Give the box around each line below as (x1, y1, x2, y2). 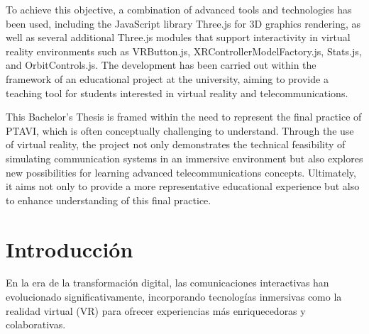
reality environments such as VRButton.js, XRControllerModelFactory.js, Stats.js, (6, 43, 362, 58)
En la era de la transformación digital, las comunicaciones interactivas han (6, 275, 329, 290)
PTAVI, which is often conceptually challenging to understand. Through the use (6, 123, 354, 138)
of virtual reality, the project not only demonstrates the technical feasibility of (6, 137, 346, 152)
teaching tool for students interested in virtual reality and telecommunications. (6, 85, 348, 100)
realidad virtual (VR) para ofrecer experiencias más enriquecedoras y (6, 303, 306, 318)
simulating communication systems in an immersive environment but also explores (6, 150, 363, 165)
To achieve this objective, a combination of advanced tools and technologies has (6, 2, 352, 16)
